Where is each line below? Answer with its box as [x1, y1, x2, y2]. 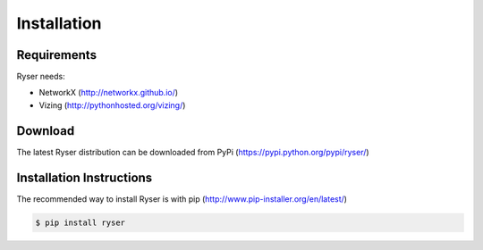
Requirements [16, 47, 97, 62]
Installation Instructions [16, 170, 153, 185]
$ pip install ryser [35, 217, 125, 228]
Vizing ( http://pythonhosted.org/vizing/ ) [38, 99, 186, 111]
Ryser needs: [16, 71, 66, 82]
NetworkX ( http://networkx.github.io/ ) [38, 87, 179, 98]
